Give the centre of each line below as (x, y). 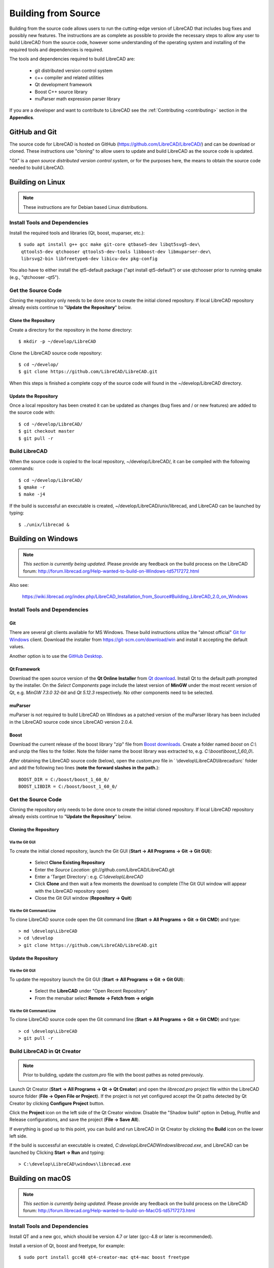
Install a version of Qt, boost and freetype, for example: (67, 1246)
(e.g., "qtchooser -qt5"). (35, 277)
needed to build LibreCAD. (37, 167)
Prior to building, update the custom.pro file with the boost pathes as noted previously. (113, 1075)
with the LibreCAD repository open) (72, 891)
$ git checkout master (47, 431)
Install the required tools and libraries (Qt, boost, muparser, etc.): (77, 233)
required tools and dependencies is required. (56, 49)
